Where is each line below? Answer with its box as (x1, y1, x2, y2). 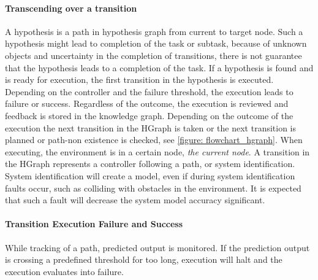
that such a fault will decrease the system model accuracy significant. (5, 193, 265, 206)
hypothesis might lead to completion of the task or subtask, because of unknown (5, 37, 307, 50)
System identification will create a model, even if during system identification (5, 169, 295, 182)
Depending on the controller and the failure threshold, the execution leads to (5, 85, 293, 98)
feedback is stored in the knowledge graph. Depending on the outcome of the (5, 109, 293, 122)
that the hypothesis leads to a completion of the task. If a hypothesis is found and (5, 61, 314, 74)
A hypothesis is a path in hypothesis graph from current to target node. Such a (5, 25, 303, 37)
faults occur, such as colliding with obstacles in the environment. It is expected (5, 181, 301, 194)
